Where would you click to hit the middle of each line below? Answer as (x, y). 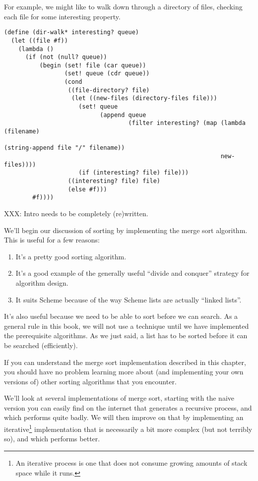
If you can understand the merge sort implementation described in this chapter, (125, 362)
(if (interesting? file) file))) (134, 173)
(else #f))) (87, 189)
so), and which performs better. (52, 439)
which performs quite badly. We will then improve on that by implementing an (124, 417)
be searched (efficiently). (41, 345)
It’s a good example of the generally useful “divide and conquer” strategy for (132, 273)
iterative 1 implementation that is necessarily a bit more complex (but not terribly (128, 428)
